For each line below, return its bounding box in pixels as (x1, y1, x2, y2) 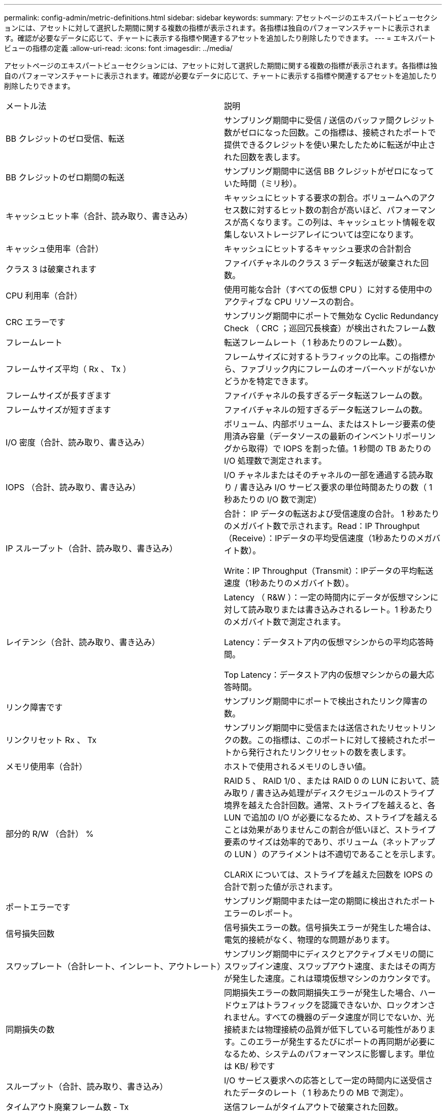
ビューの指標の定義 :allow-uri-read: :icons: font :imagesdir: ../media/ (4, 44, 233, 52)
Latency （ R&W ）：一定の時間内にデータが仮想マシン (224, 592, 430, 602)
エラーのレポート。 (224, 908, 297, 918)
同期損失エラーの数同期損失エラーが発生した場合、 (224, 988, 420, 998)
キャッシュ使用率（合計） (6, 244, 104, 254)
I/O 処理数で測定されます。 (224, 456, 327, 466)
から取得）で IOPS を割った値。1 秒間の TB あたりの (232, 443, 431, 454)
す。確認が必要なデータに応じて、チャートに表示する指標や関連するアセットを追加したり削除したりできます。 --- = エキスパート (4, 34, 436, 42)
